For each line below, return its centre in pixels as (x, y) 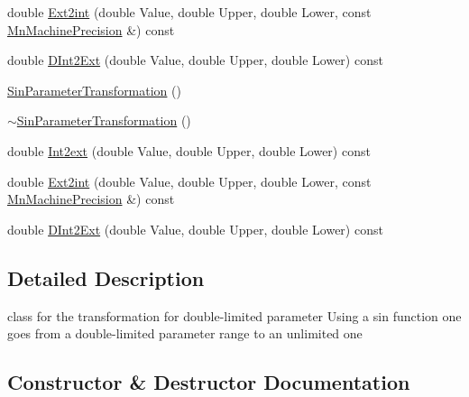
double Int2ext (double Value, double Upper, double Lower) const (189, 150)
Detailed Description (106, 277)
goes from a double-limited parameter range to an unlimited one (185, 333)
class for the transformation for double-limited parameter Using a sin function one (234, 315)
